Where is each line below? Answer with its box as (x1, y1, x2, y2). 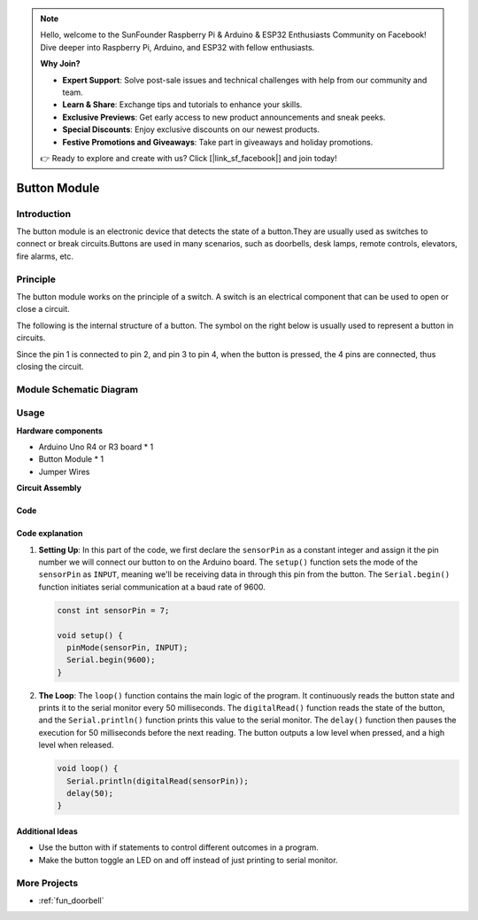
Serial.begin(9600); (66, 655, 156, 665)
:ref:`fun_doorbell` (38, 895, 104, 906)
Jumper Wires (38, 466, 90, 477)
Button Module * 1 (38, 454, 104, 464)
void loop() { (57, 763, 119, 774)
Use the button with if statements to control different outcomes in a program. (38, 842, 319, 853)
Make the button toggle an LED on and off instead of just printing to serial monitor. (38, 854, 338, 865)
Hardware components (16, 425, 104, 436)
